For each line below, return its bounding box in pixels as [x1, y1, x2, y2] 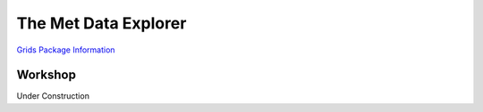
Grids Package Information [16, 44, 115, 55]
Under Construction [16, 91, 89, 101]
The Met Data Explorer [16, 13, 187, 33]
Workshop [16, 68, 76, 83]
